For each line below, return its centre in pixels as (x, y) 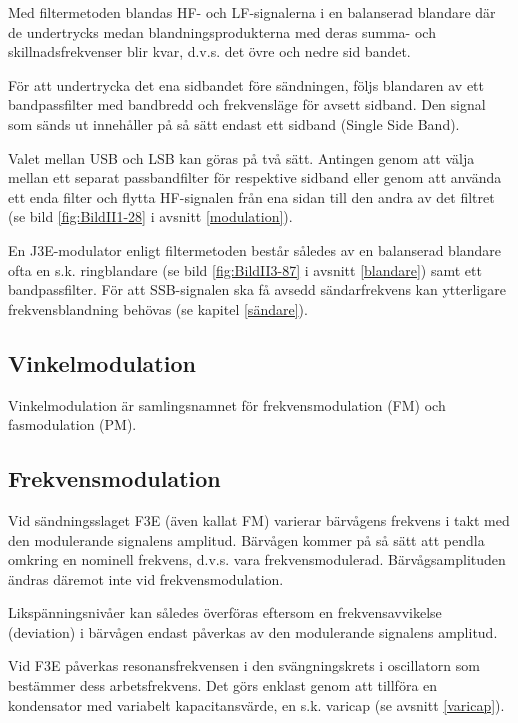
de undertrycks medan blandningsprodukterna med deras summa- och (222, 31)
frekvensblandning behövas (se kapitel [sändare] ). (158, 308)
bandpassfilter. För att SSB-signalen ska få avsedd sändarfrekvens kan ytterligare (257, 289)
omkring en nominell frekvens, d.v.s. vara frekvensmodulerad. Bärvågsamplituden (257, 559)
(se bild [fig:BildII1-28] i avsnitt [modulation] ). (150, 216)
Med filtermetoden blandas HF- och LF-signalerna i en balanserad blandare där (252, 12)
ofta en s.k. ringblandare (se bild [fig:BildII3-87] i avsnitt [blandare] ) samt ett (245, 269)
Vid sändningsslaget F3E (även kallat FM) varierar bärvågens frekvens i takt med (259, 519)
